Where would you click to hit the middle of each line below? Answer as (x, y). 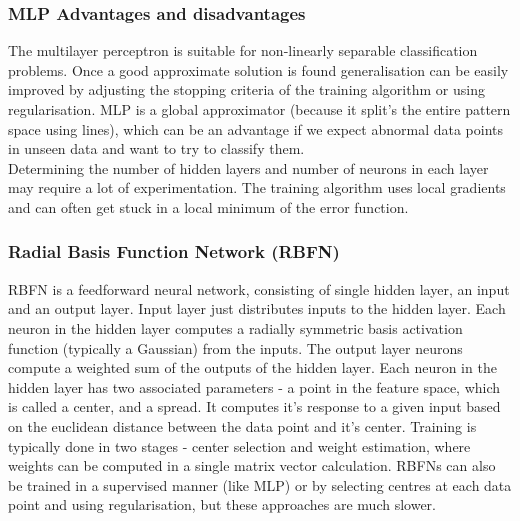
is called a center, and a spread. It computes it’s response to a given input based (254, 406)
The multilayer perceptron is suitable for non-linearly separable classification (243, 50)
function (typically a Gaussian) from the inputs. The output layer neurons (235, 347)
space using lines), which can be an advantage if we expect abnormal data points (255, 128)
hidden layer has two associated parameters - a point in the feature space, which (254, 386)
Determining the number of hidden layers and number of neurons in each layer (248, 167)
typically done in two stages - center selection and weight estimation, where (239, 445)
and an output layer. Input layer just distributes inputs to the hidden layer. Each (257, 308)
